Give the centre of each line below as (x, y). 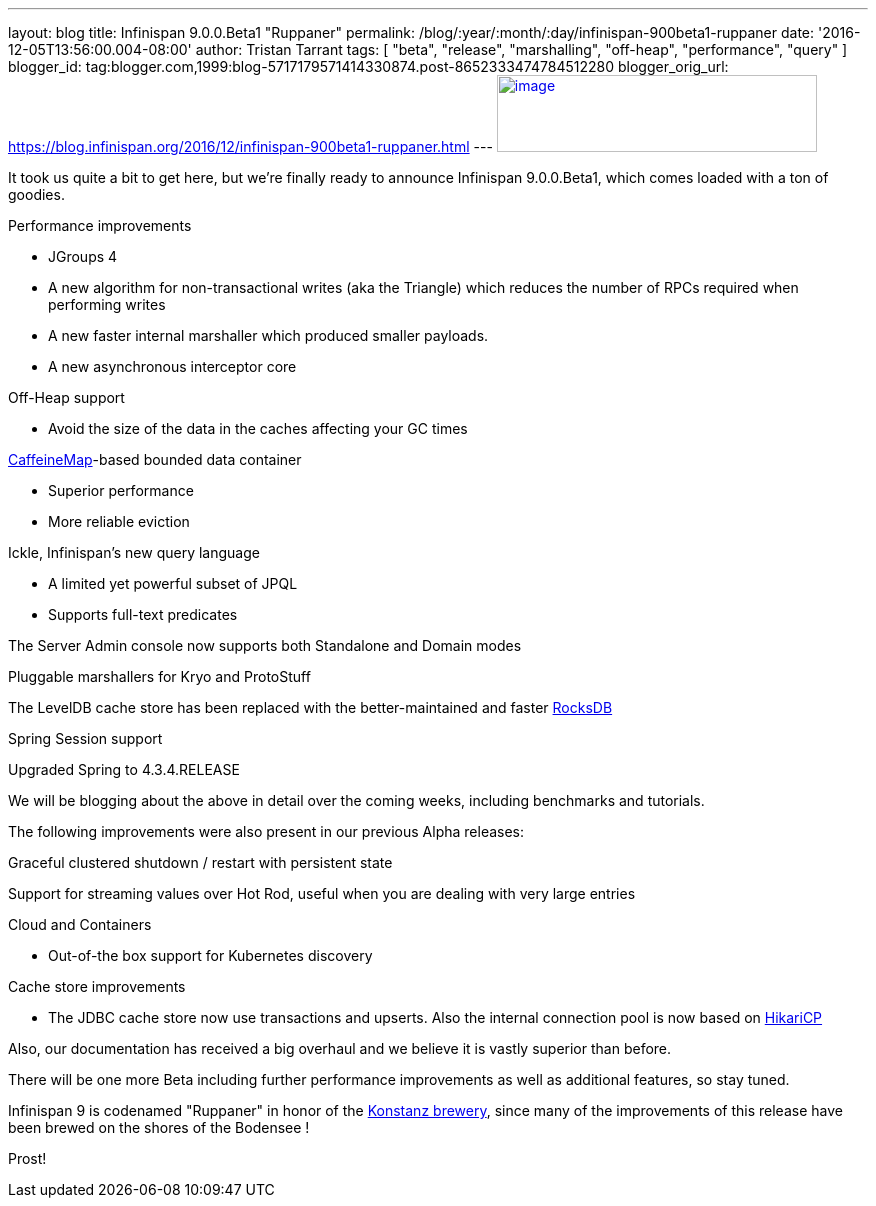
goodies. (36, 194)
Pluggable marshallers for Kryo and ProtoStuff (159, 676)
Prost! (27, 1158)
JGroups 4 (83, 256)
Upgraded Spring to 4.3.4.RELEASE (124, 769)
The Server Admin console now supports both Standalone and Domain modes (265, 645)
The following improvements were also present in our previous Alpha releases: (266, 831)
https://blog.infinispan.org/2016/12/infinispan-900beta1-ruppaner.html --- (250, 146)
